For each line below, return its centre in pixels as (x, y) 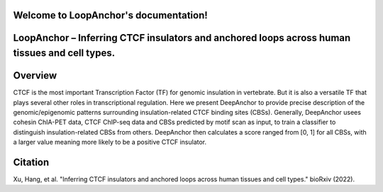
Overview (35, 75)
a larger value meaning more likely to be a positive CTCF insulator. (110, 142)
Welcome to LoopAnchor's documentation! (111, 15)
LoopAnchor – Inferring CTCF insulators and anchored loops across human (182, 38)
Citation (31, 162)
